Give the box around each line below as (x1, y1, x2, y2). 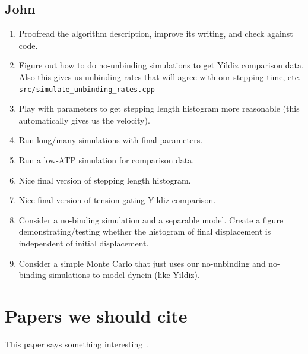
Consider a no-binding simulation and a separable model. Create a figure (18, 213, 284, 226)
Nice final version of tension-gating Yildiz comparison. (18, 194, 216, 206)
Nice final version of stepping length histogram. (18, 173, 191, 186)
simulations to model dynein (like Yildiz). (49, 268, 200, 281)
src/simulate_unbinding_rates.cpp (18, 85, 155, 94)
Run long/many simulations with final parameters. (18, 134, 203, 146)
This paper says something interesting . (5, 337, 150, 350)
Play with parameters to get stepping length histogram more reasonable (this (18, 102, 300, 115)
